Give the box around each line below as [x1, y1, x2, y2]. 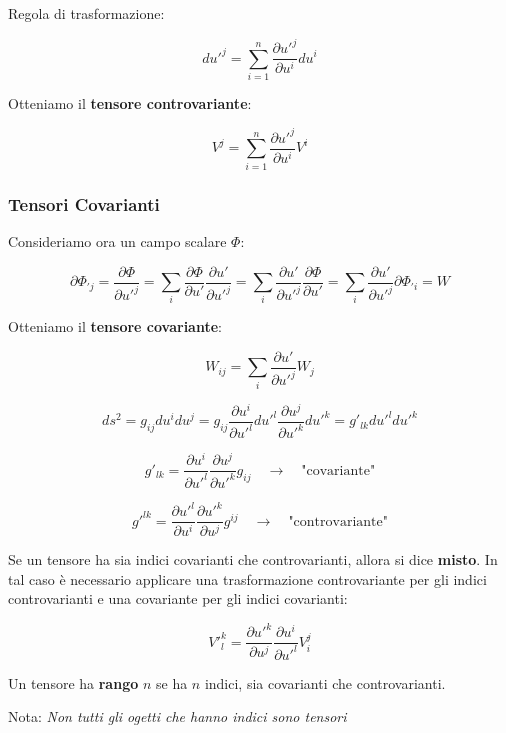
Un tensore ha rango [8, 672, 139, 693]
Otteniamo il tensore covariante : [8, 316, 222, 337]
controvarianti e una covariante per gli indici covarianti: [8, 588, 348, 609]
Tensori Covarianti [8, 191, 160, 216]
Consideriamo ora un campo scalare [8, 231, 227, 251]
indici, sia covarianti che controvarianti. [204, 672, 446, 693]
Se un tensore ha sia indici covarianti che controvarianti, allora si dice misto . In [8, 549, 498, 570]
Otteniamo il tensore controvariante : [8, 92, 252, 113]
